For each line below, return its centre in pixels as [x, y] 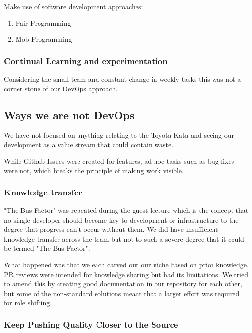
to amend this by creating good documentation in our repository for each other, [123, 284]
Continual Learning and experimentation [86, 61]
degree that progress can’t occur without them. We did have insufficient [111, 229]
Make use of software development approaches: [74, 6]
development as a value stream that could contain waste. [89, 144]
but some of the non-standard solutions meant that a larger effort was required [122, 293]
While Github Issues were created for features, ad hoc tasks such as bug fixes [119, 161]
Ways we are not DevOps [69, 114]
